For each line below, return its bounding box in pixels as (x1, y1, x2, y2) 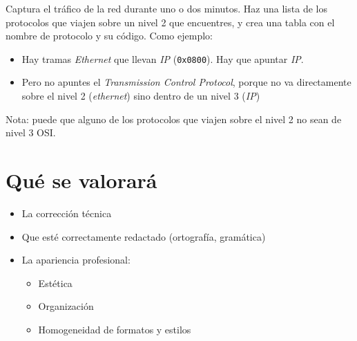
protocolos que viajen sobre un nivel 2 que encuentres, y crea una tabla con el (6, 15, 335, 29)
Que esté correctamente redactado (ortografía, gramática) (21, 229, 266, 243)
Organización (38, 299, 94, 313)
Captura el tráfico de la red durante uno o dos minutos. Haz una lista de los (6, 1, 327, 15)
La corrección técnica (21, 205, 112, 220)
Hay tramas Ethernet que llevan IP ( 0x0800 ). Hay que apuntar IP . (21, 51, 304, 66)
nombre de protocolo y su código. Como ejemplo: (6, 28, 213, 43)
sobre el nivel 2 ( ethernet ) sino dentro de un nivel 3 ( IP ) (21, 89, 260, 103)
